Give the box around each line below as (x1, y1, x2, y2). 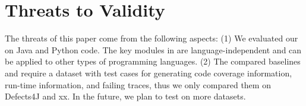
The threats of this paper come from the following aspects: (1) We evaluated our (5, 32, 298, 44)
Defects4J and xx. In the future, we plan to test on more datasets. (5, 90, 246, 102)
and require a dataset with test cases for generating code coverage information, (5, 66, 292, 79)
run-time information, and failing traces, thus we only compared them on (5, 78, 271, 91)
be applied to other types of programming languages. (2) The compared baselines (5, 55, 301, 68)
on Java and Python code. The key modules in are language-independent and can (5, 43, 302, 56)
